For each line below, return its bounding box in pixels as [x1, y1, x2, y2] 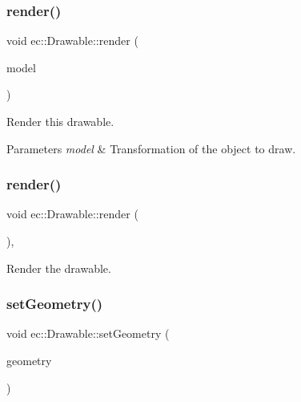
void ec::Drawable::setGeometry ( [6, 325, 170, 342]
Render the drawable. [6, 259, 111, 276]
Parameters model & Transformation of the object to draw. [6, 140, 296, 156]
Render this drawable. [6, 113, 114, 129]
